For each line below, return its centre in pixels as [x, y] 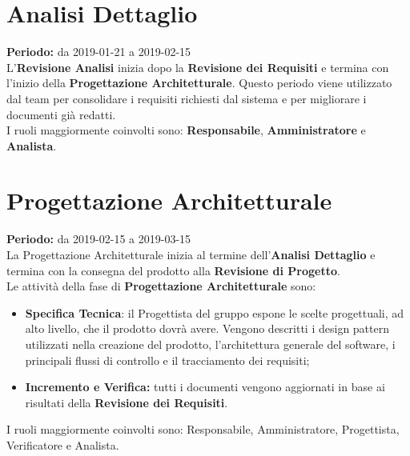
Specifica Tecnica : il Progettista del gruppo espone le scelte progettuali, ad [215, 312]
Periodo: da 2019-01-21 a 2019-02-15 [99, 52]
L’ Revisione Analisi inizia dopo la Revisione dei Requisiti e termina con [198, 67]
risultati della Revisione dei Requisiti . [127, 402]
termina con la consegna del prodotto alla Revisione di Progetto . [173, 270]
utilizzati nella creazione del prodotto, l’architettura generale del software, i [210, 344]
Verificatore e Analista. [63, 444]
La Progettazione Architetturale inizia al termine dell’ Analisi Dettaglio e [191, 254]
